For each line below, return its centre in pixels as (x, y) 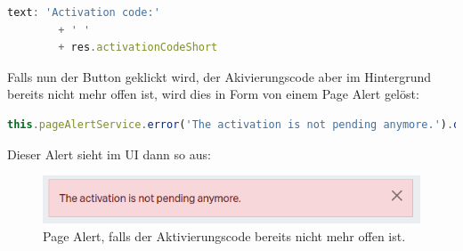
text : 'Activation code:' (84, 12)
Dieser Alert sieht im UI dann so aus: (109, 154)
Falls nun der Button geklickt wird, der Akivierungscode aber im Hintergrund (219, 76)
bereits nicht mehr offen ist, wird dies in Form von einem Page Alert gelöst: (213, 94)
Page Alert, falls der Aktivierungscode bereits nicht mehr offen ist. (224, 235)
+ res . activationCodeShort (138, 48)
